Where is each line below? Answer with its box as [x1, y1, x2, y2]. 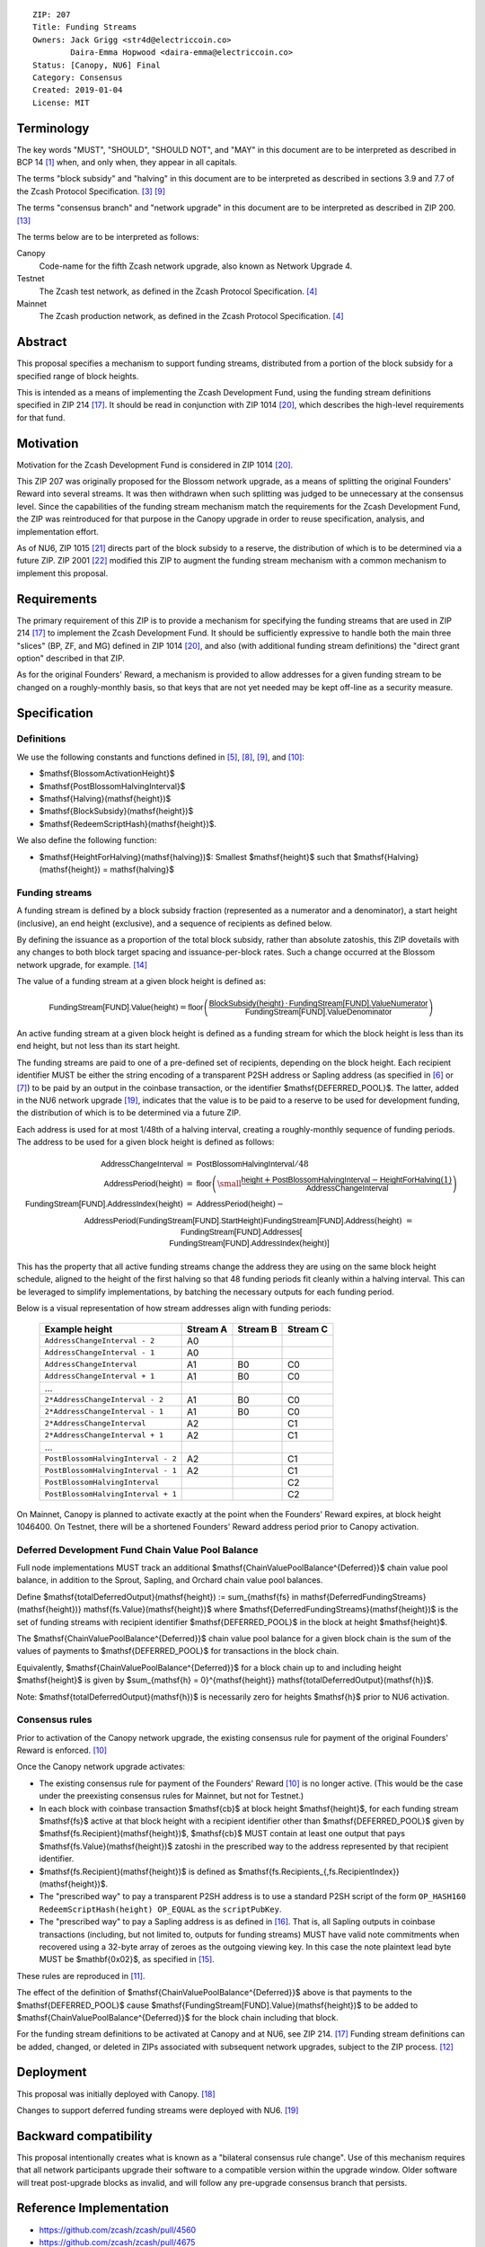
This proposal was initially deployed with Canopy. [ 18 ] [16, 2088, 216, 2099]
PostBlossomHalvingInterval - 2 [44, 1454, 177, 1463]
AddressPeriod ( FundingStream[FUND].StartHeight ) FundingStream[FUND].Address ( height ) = [84, 1216, 413, 1226]
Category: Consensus [32, 72, 123, 83]
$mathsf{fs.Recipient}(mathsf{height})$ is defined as [39, 1866, 237, 1877]
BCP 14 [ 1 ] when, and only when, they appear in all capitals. [16, 157, 238, 168]
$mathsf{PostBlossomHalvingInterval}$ [39, 780, 186, 791]
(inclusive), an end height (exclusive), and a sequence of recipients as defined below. [16, 918, 332, 928]
